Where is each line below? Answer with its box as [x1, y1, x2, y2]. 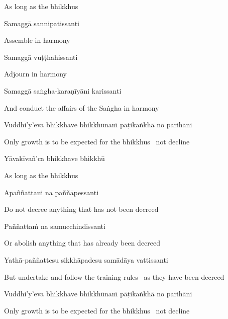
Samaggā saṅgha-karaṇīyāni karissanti [4, 85, 122, 96]
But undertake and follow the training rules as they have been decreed [4, 271, 224, 282]
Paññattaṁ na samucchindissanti [4, 220, 105, 231]
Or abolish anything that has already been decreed [4, 237, 161, 248]
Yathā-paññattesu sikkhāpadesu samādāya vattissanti [4, 254, 168, 265]
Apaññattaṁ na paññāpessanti [4, 187, 99, 197]
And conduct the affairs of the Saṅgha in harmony [4, 102, 159, 113]
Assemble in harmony [4, 35, 70, 45]
